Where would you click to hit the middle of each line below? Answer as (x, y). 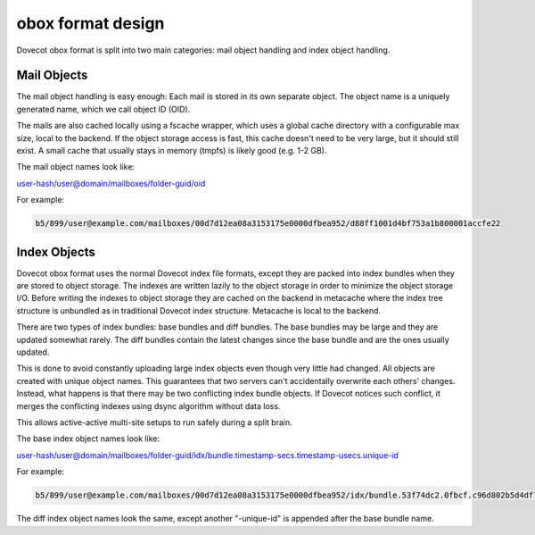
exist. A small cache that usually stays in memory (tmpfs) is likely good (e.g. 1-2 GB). (172, 151)
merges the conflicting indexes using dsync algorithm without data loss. (148, 405)
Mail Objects (52, 75)
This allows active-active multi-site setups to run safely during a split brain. (155, 422)
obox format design (91, 23)
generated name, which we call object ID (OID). (103, 109)
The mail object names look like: (76, 167)
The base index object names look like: (88, 439)
